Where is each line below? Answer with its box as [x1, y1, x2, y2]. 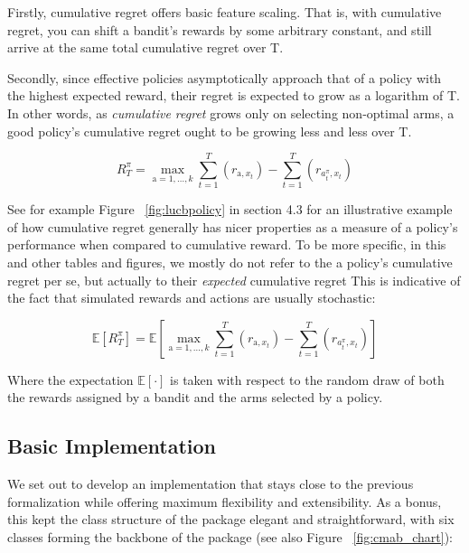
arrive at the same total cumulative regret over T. [7, 38, 284, 57]
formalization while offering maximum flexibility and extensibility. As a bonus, [7, 492, 442, 511]
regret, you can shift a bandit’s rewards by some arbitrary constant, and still [7, 20, 432, 39]
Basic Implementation [7, 432, 217, 460]
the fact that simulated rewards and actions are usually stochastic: [7, 288, 376, 307]
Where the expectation [7, 370, 134, 389]
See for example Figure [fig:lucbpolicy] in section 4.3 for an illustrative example [7, 200, 453, 219]
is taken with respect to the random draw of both [170, 370, 445, 389]
